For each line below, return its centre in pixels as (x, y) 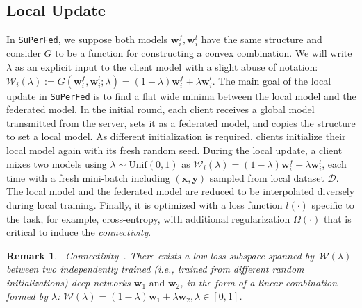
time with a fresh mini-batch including (88, 177)
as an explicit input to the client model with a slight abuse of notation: (166, 66)
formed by (27, 296)
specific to (333, 204)
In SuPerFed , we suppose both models (87, 39)
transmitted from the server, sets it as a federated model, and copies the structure (181, 122)
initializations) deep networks (68, 282)
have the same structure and (262, 39)
